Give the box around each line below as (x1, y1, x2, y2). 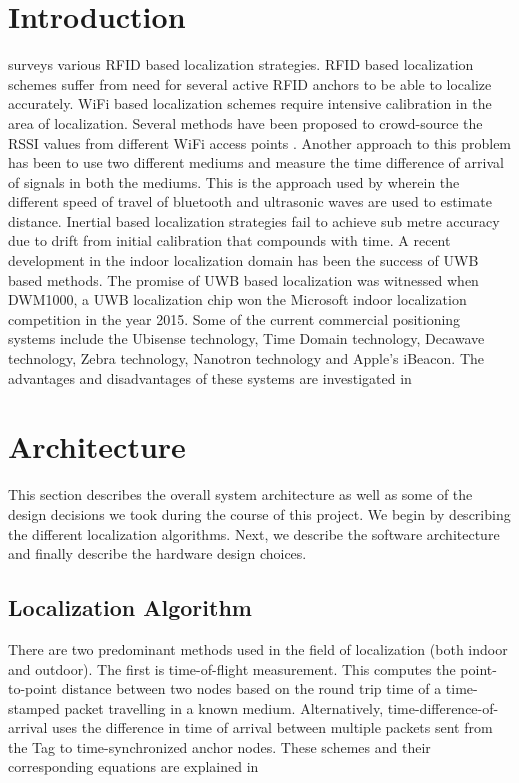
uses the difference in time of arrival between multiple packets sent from (52, 717, 493, 738)
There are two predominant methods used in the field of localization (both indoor (8, 638, 508, 659)
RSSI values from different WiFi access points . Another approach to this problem (8, 132, 512, 153)
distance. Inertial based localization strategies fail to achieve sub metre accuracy (8, 210, 500, 231)
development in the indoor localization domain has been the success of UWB (8, 250, 479, 271)
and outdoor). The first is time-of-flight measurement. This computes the (8, 658, 456, 679)
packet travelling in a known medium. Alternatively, (64, 697, 384, 718)
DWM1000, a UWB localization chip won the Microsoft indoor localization (8, 289, 467, 310)
